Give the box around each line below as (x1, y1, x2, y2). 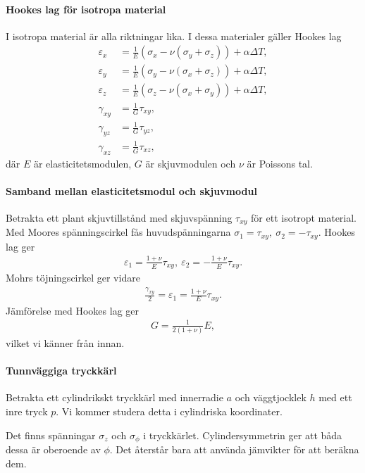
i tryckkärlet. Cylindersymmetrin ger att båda (143, 427, 342, 442)
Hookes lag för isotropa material (6, 1, 166, 16)
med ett (318, 390, 352, 405)
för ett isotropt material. (251, 210, 357, 225)
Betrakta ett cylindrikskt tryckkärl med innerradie (6, 390, 223, 405)
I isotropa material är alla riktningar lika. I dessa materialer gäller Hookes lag (6, 28, 342, 43)
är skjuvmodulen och (145, 156, 236, 170)
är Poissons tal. (247, 156, 313, 170)
